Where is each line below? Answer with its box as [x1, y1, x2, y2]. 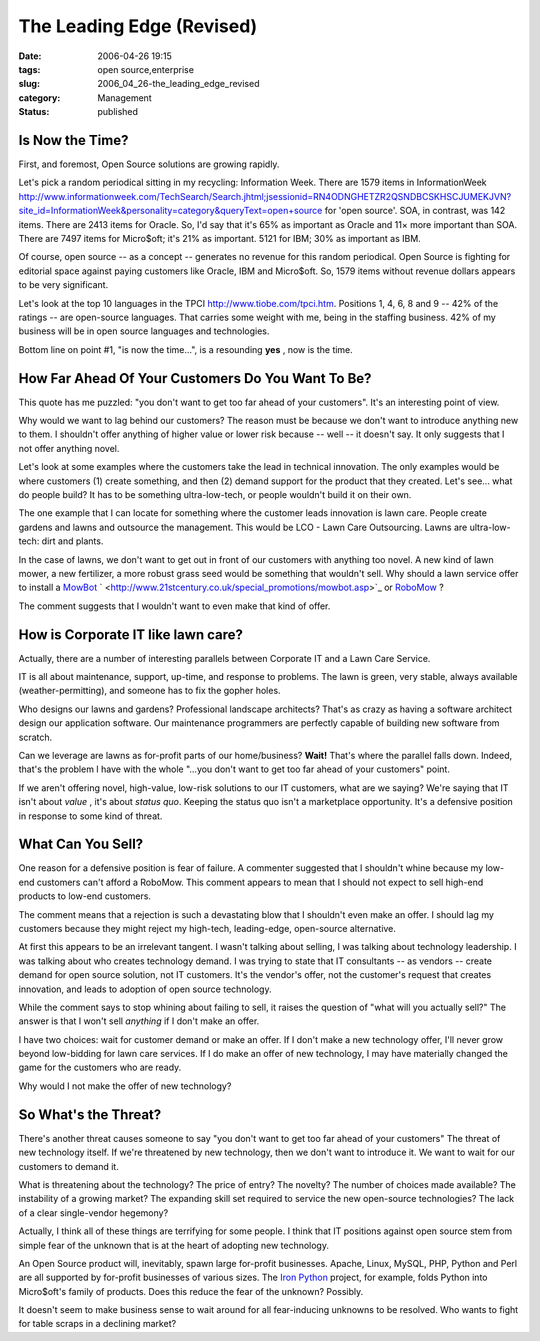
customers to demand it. [18, 1160, 119, 1172]
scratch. [18, 731, 53, 743]
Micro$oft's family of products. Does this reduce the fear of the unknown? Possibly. [18, 1285, 364, 1297]
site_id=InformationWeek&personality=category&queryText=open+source [18, 205, 323, 217]
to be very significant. [18, 279, 109, 291]
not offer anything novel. [18, 442, 120, 454]
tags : [18, 63, 41, 75]
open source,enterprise [97, 63, 195, 75]
